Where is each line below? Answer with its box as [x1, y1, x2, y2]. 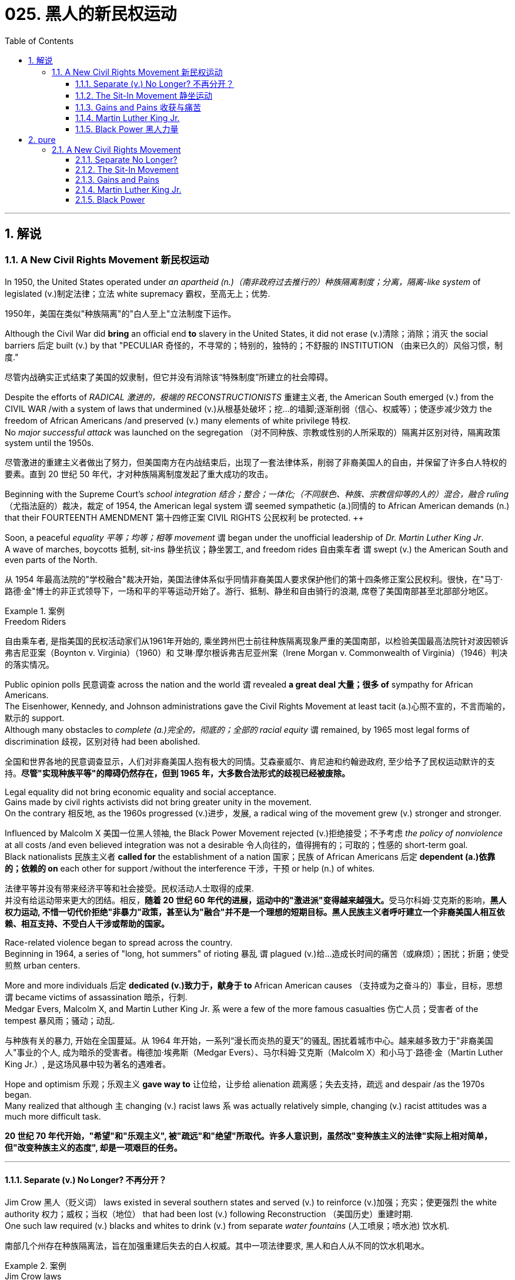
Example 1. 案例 [5, 605, 65, 616]
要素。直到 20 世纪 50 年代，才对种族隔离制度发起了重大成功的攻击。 [5, 468, 273, 479]
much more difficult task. [5, 1111, 101, 1121]
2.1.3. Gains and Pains [75, 174, 159, 185]
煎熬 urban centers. [5, 960, 81, 970]
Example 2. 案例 [5, 1261, 66, 1271]
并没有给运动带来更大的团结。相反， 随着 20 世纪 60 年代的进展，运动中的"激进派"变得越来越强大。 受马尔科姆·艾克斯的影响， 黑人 [5, 894, 507, 905]
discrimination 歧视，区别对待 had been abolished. [5, 736, 200, 746]
